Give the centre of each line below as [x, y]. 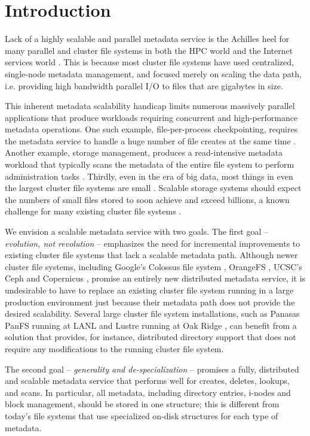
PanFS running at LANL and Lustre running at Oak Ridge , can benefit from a [151, 325]
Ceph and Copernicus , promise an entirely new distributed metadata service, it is [155, 278]
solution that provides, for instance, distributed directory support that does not [151, 337]
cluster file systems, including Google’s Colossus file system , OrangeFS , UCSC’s [154, 266]
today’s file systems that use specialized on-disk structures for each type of [142, 415]
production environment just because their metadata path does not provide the [150, 302]
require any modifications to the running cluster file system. [114, 348]
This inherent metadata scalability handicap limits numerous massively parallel [150, 106]
